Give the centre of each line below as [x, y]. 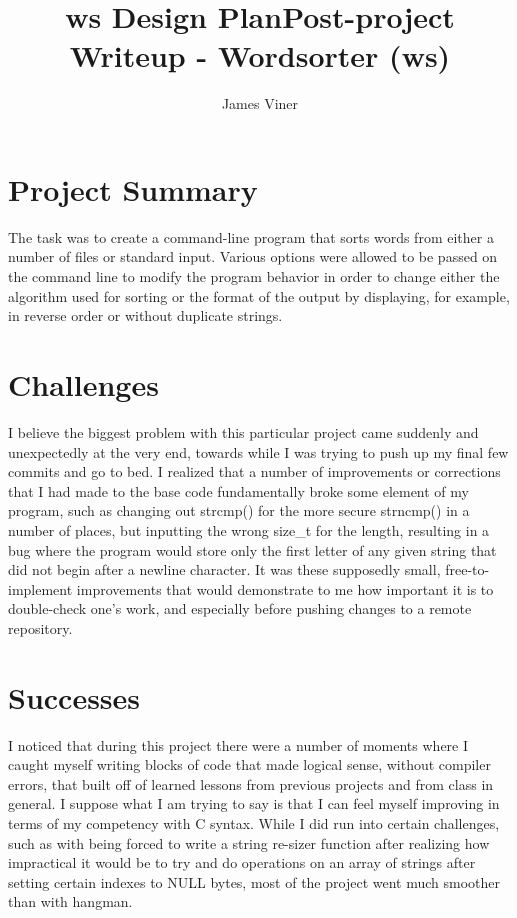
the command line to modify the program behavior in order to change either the [254, 276]
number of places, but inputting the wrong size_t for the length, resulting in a [249, 529]
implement [40, 588]
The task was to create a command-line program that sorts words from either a [251, 236]
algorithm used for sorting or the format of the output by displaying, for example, [259, 295]
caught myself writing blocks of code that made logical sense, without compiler [249, 764]
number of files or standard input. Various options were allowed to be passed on [253, 256]
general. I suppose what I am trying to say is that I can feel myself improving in [254, 803]
